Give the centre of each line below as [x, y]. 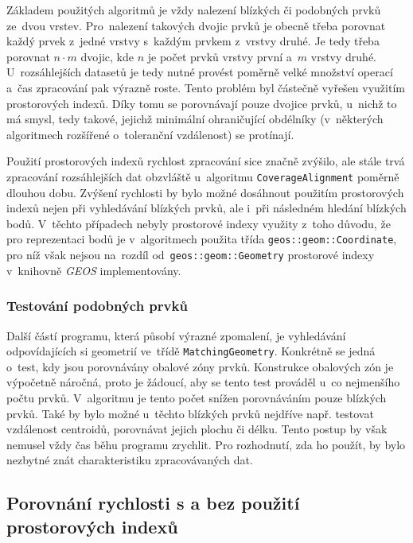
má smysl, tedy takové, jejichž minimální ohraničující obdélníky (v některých [195, 119]
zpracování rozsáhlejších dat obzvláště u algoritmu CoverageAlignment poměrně [203, 176]
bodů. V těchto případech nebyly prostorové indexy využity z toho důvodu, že [199, 223]
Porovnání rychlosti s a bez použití [153, 503]
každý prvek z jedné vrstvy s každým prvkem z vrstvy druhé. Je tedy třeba [193, 41]
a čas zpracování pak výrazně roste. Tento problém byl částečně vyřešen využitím [206, 87]
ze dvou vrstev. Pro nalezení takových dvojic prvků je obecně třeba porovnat [196, 25]
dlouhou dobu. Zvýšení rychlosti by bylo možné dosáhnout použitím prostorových [205, 192]
